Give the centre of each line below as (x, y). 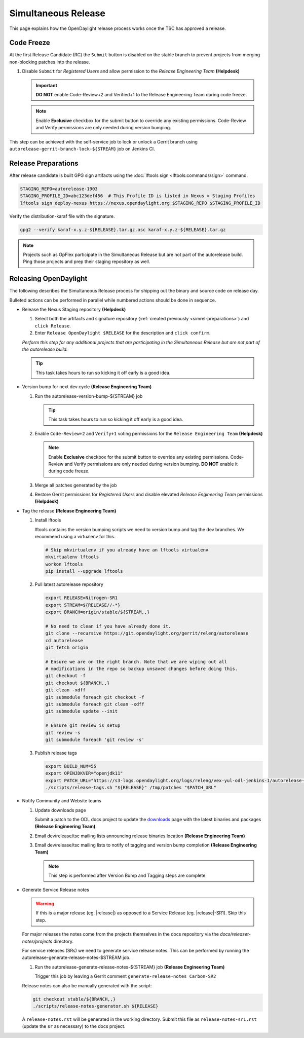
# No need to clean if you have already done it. (108, 626)
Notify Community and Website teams (62, 801)
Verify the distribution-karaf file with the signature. (62, 216)
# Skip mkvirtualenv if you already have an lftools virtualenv (127, 550)
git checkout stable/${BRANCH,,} (74, 999)
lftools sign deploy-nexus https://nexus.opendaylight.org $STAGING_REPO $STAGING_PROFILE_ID (140, 203)
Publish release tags (56, 753)
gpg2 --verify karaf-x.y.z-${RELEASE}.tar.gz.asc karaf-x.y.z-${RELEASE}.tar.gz (123, 230)
